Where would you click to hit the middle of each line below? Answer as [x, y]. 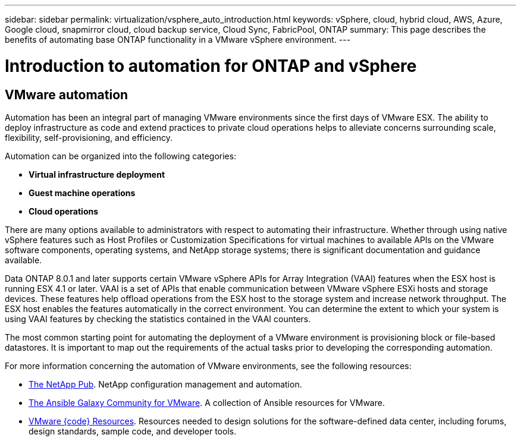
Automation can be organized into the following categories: [121, 156]
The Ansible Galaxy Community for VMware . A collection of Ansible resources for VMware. [207, 402]
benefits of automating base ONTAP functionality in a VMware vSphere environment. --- [178, 40]
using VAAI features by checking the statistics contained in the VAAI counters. [158, 319]
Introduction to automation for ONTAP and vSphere [211, 66]
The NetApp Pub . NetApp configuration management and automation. [165, 384]
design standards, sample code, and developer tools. [133, 431]
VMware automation [67, 94]
